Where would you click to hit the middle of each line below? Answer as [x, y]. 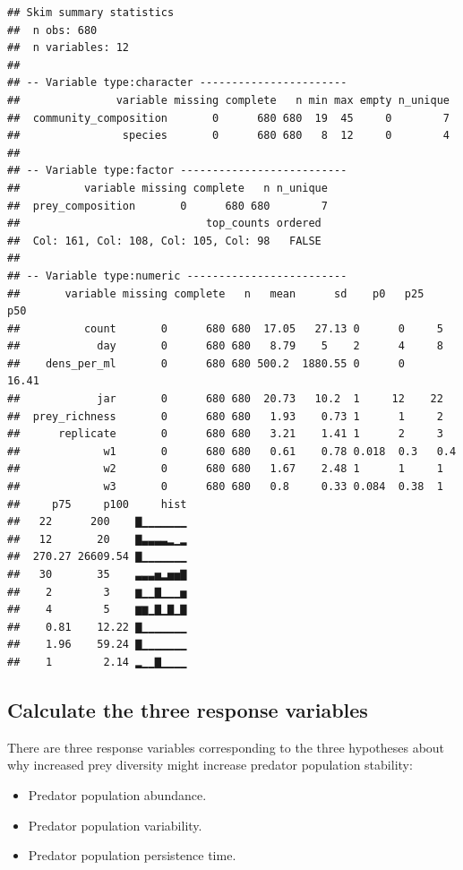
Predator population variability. [115, 825]
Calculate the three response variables [188, 709]
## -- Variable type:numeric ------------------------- [177, 276]
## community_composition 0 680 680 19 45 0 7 [228, 118]
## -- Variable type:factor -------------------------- [177, 171]
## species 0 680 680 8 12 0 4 [228, 136]
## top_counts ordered [164, 224]
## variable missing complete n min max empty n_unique [228, 100]
